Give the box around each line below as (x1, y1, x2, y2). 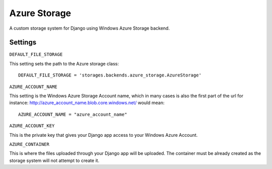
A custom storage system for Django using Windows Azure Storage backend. (9, 25, 170, 31)
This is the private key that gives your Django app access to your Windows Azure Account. (9, 132, 198, 138)
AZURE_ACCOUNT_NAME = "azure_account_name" (18, 111, 127, 117)
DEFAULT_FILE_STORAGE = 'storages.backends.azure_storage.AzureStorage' (18, 72, 201, 78)
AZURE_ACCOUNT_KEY (9, 123, 55, 129)
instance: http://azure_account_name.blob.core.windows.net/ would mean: (9, 100, 165, 106)
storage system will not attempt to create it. (9, 157, 100, 163)
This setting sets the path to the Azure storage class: (9, 60, 119, 66)
